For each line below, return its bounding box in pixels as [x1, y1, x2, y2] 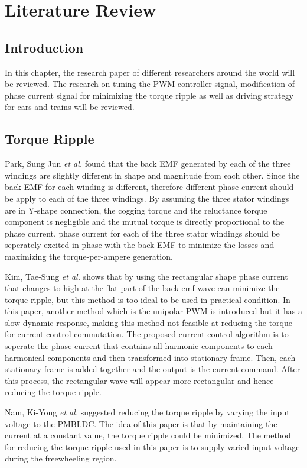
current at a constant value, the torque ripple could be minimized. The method [5, 429, 291, 441]
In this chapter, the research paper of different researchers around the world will [5, 66, 295, 78]
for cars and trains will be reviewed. [5, 101, 135, 113]
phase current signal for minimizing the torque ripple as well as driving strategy [5, 89, 294, 101]
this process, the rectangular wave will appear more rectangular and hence [5, 374, 274, 386]
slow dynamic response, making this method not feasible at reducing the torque [5, 316, 293, 328]
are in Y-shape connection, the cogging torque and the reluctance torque [5, 204, 267, 216]
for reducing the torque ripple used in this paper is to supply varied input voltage [5, 440, 300, 453]
